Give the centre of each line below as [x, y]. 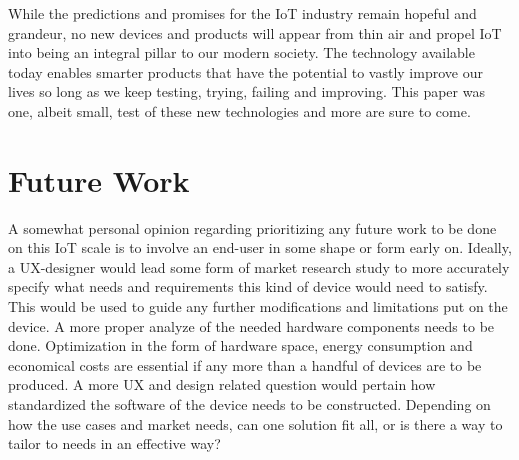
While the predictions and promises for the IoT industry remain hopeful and [242, 13]
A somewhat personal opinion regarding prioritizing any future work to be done [252, 227]
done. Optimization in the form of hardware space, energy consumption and [240, 345]
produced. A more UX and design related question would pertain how [222, 384]
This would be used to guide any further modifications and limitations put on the [258, 306]
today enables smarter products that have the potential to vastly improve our [245, 71]
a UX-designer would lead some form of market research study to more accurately [259, 266]
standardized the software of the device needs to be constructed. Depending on [249, 404]
